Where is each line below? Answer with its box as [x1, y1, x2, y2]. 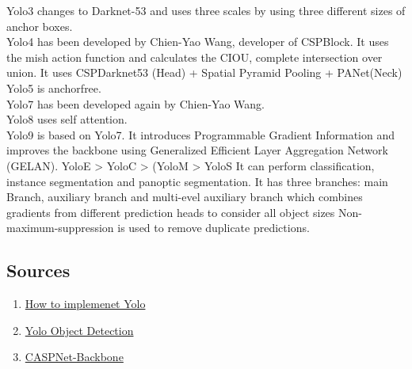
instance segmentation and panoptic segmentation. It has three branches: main [6, 173, 388, 189]
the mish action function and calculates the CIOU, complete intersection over [6, 48, 383, 65]
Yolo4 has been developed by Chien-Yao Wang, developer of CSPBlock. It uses [6, 33, 389, 50]
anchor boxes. [6, 17, 73, 34]
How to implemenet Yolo [25, 295, 146, 312]
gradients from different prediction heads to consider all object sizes [6, 204, 335, 220]
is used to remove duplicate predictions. [117, 219, 310, 236]
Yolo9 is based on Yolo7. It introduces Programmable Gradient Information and [6, 126, 395, 143]
